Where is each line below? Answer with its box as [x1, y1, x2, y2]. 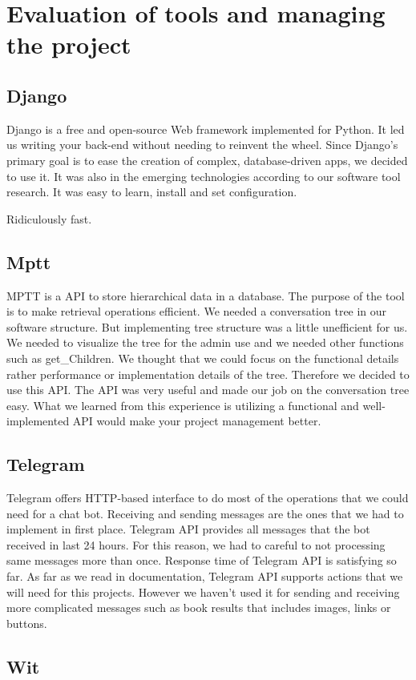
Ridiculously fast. [6, 210, 92, 227]
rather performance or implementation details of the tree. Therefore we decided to [6, 365, 410, 382]
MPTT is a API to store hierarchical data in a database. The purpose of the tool [6, 287, 405, 304]
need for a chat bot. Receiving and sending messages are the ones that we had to [6, 505, 404, 521]
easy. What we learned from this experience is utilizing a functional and [6, 396, 359, 413]
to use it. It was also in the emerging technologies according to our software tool [6, 167, 401, 184]
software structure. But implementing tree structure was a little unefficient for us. [6, 318, 408, 335]
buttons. [6, 614, 47, 631]
